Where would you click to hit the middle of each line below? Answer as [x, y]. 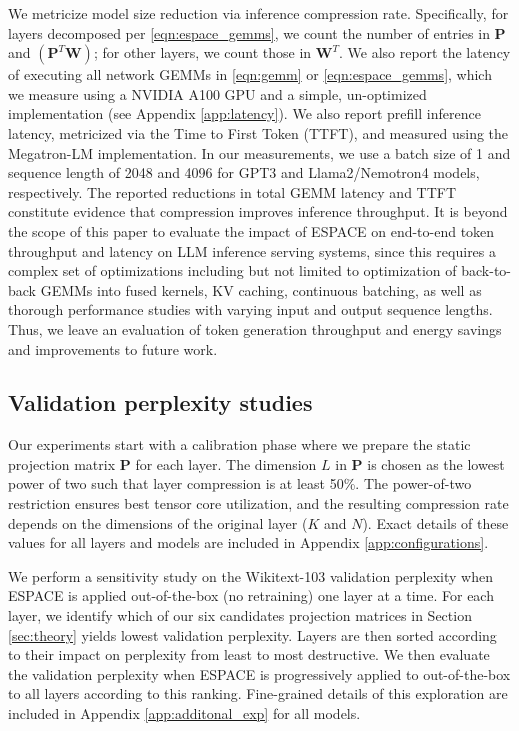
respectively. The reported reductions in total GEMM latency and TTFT [232, 191]
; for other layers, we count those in [202, 52]
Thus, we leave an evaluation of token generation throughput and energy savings [255, 328]
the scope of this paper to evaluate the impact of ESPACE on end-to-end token [251, 230]
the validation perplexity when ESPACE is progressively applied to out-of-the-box [259, 673]
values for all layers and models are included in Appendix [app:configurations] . [248, 542]
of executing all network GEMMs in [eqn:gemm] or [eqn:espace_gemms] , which [250, 74]
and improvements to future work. [113, 348]
